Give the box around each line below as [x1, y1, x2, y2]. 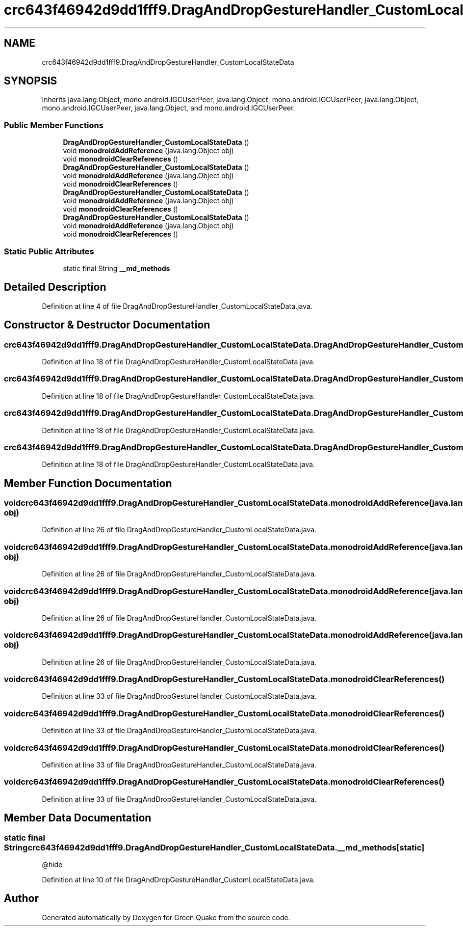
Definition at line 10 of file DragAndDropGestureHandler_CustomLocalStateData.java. [42, 875, 315, 884]
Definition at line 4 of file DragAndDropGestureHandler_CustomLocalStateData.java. [42, 301, 312, 310]
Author [4, 892, 39, 905]
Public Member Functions [4, 120, 103, 130]
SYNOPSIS [4, 75, 57, 87]
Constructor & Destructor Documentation [4, 319, 210, 331]
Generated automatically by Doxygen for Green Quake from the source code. [42, 913, 290, 922]
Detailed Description [4, 281, 106, 294]
